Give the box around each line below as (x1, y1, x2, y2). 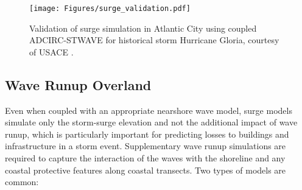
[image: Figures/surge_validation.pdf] (29, 4, 191, 13)
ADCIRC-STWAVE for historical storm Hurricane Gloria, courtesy (29, 33, 279, 46)
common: (5, 175, 39, 188)
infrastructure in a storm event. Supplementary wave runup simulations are (5, 139, 286, 152)
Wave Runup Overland (5, 75, 152, 94)
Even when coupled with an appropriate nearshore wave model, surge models (5, 104, 292, 116)
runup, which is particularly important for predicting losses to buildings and (5, 127, 289, 140)
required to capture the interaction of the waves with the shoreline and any (5, 152, 286, 164)
